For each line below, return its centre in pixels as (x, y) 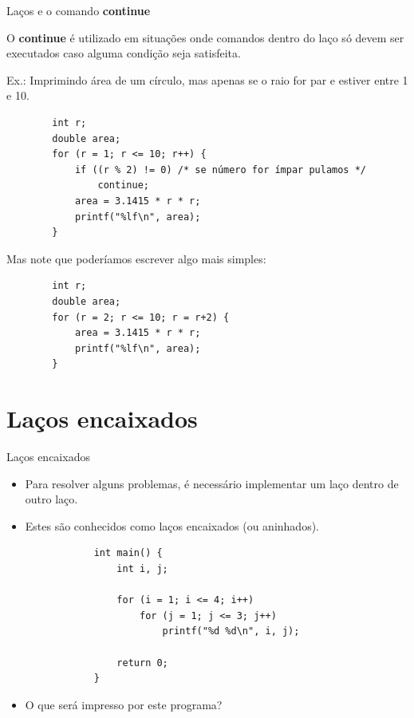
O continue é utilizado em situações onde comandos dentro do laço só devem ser (205, 37)
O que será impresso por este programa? (124, 704)
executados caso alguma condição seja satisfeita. (124, 53)
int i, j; (142, 568)
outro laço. (51, 499)
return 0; (142, 663)
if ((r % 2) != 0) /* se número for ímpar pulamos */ (221, 170)
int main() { (128, 553)
